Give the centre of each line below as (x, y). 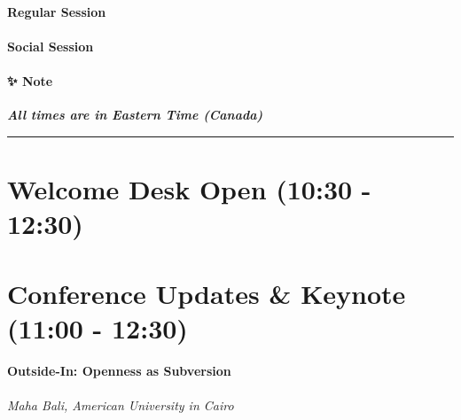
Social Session (51, 46)
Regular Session (57, 11)
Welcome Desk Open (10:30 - (189, 188)
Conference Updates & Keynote (207, 293)
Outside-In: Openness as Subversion (119, 371)
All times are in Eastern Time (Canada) (135, 115)
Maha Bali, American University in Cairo (121, 404)
